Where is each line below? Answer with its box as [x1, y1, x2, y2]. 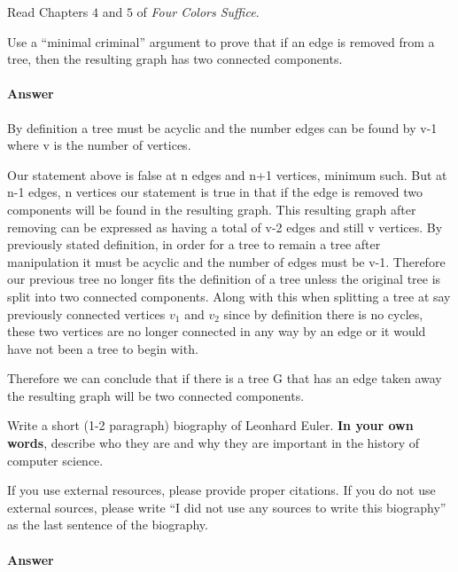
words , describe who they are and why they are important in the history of [7, 434, 420, 452]
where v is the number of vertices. [7, 136, 191, 154]
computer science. [7, 451, 104, 469]
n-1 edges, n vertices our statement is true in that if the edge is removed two [7, 183, 423, 201]
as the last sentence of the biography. [7, 515, 208, 534]
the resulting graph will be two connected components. [7, 386, 305, 404]
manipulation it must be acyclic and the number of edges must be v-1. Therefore [7, 252, 446, 270]
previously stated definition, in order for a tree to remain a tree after [7, 235, 381, 254]
